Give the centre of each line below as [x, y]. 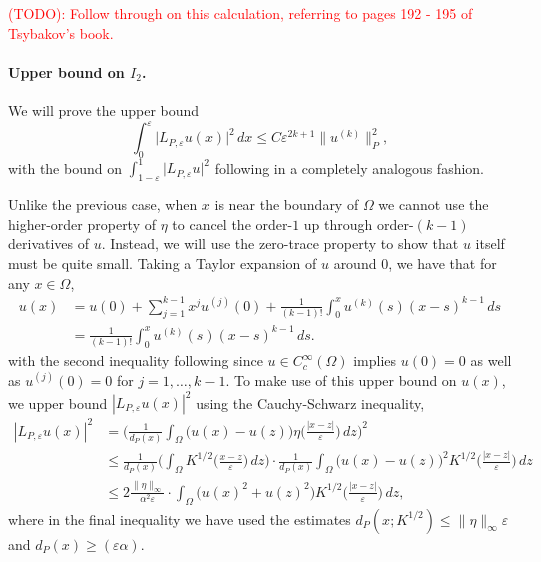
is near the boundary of [286, 204]
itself [490, 243]
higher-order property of [82, 223]
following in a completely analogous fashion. [349, 167]
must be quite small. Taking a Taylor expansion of [162, 262]
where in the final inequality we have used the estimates [179, 518]
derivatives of [49, 243]
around [355, 262]
